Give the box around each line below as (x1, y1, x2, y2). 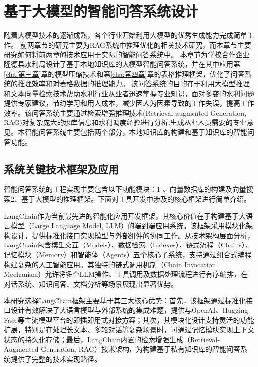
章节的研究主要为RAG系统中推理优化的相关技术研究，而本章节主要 (34, 39, 252, 50)
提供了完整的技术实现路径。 (10, 353, 101, 364)
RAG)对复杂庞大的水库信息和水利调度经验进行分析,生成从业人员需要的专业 (4, 117, 247, 127)
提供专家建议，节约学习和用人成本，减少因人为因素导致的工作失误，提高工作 (4, 98, 254, 108)
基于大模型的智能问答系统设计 (4, 1, 199, 21)
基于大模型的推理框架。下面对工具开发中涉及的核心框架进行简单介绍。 (21, 194, 251, 204)
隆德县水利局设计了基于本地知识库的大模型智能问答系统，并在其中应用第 (4, 59, 240, 69)
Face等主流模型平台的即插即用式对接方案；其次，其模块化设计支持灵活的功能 (4, 314, 254, 325)
